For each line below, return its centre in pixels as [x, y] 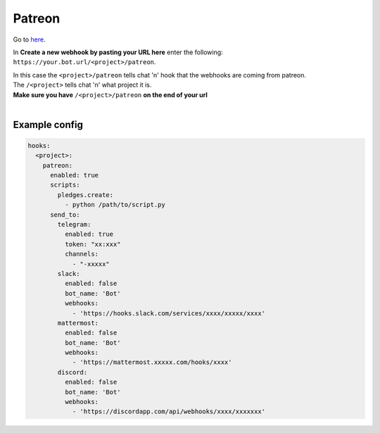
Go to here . [29, 39]
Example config [48, 124]
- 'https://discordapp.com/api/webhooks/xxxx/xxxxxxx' [169, 412]
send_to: [65, 214]
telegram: [74, 225]
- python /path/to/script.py [115, 205]
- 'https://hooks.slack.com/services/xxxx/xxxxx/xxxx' [169, 313]
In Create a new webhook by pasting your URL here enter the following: [118, 52]
